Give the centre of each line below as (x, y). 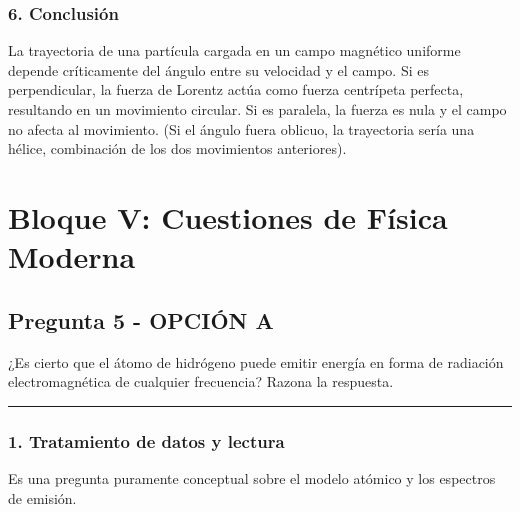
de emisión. (42, 497)
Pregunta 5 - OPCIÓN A (141, 319)
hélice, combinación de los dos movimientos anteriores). (177, 148)
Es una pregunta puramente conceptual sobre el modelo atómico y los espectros (252, 477)
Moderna (72, 256)
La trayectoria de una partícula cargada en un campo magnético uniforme (234, 50)
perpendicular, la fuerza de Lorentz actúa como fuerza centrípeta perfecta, (236, 89)
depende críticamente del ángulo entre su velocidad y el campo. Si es (218, 69)
